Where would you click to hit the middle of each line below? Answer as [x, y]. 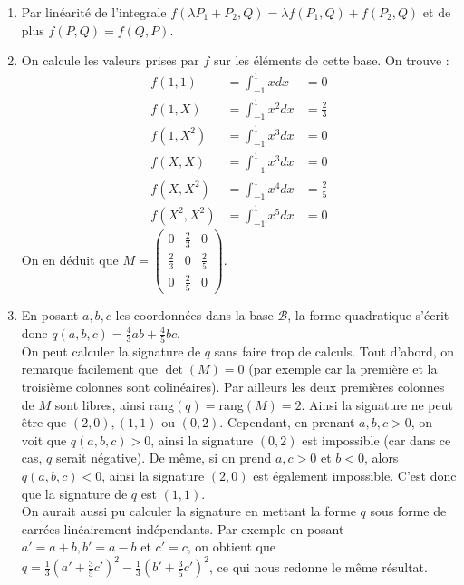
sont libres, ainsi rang [115, 404]
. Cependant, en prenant [287, 422]
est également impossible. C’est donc [355, 475]
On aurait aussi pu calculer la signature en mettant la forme [188, 511]
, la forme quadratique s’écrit [368, 314]
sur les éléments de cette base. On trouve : [332, 60]
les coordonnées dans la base [194, 314]
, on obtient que [231, 546]
